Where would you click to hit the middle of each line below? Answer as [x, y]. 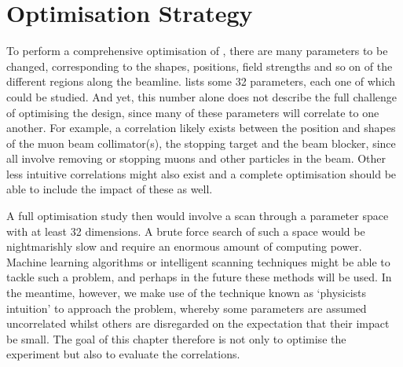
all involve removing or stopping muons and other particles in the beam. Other [196, 158]
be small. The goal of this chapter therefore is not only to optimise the [176, 338]
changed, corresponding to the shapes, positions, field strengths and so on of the [200, 66]
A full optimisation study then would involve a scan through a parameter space [198, 216]
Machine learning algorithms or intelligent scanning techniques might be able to [198, 261]
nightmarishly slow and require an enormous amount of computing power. [184, 246]
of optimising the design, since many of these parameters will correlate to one [193, 112]
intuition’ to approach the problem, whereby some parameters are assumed [187, 308]
